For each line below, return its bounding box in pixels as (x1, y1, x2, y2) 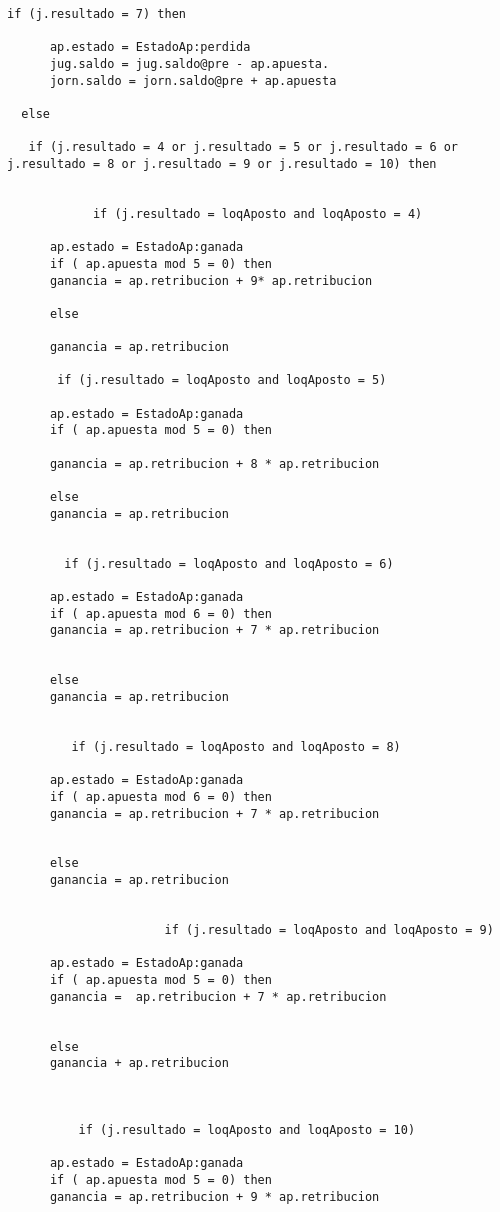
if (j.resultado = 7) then (7, 7, 186, 21)
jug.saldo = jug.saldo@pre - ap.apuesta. (49, 56, 330, 71)
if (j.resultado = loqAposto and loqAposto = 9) (164, 923, 494, 938)
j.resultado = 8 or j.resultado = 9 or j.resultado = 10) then (7, 156, 437, 171)
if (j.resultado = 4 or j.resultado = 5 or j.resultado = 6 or (28, 140, 459, 155)
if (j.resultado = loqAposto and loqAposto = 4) (92, 206, 423, 221)
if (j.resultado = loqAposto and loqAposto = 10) (78, 1122, 416, 1137)
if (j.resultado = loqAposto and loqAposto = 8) (71, 739, 401, 754)
